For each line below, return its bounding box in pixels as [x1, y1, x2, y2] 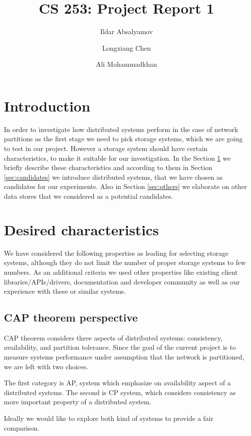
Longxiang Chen [102, 42, 151, 53]
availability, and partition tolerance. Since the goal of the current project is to [4, 342, 236, 352]
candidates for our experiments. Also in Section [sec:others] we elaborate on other [4, 181, 247, 191]
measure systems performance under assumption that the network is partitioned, [4, 352, 244, 362]
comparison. [4, 422, 40, 433]
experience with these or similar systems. [4, 286, 126, 296]
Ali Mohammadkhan [96, 59, 157, 69]
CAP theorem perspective [4, 310, 138, 325]
